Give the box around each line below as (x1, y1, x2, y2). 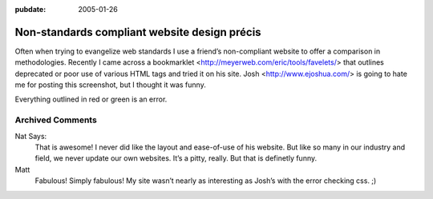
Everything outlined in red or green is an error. (14, 94, 168, 104)
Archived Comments (14, 114, 98, 125)
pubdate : (14, 5, 47, 14)
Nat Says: (14, 131, 47, 141)
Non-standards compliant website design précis (14, 25, 261, 39)
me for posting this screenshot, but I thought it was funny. (14, 80, 206, 90)
